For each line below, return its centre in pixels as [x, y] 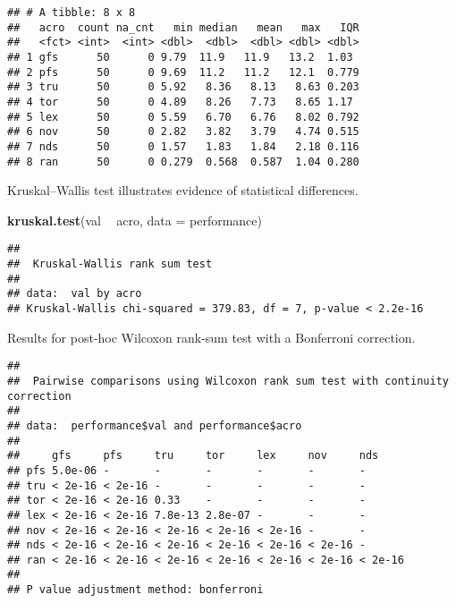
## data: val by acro [75, 294]
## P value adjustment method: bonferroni [135, 590]
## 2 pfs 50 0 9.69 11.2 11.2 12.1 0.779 [183, 72]
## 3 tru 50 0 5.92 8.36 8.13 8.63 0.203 [183, 87]
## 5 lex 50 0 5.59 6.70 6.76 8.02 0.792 [183, 117]
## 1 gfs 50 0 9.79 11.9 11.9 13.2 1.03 [180, 57]
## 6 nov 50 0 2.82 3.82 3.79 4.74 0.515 [183, 132]
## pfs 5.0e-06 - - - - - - [186, 470]
